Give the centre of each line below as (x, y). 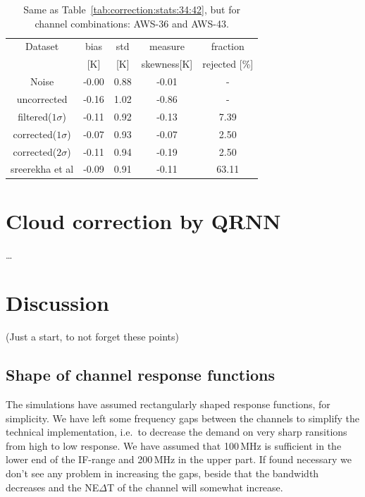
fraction (228, 46)
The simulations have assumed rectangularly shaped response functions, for (168, 404)
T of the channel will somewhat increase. (195, 487)
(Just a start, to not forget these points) (92, 337)
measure (167, 46)
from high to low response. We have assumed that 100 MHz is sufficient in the (174, 445)
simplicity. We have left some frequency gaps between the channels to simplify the (183, 418)
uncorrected (42, 98)
